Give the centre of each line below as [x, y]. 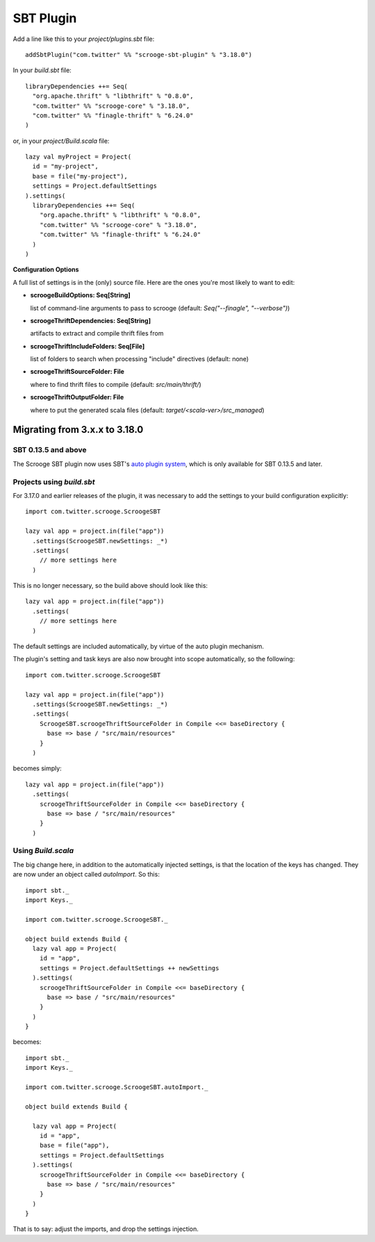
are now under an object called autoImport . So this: [86, 875]
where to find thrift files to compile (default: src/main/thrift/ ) [116, 384]
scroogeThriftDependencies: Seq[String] [91, 320]
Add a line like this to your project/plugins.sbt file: [84, 39]
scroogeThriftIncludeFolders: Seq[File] [87, 346]
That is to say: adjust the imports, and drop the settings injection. [106, 1229]
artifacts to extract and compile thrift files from [97, 333]
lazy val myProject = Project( [78, 157]
